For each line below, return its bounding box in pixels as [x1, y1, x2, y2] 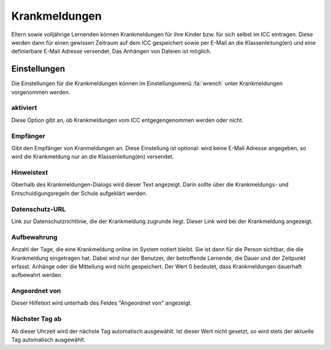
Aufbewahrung [11, 233, 58, 242]
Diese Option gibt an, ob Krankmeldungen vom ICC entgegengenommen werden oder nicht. [11, 116, 243, 124]
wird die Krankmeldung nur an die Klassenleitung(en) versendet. [11, 153, 174, 161]
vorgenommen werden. [11, 88, 70, 96]
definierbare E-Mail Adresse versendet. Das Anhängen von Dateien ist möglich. [11, 48, 211, 55]
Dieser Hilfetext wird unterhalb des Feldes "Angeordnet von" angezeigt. [11, 299, 192, 306]
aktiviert [11, 104, 37, 112]
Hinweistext [11, 169, 48, 177]
